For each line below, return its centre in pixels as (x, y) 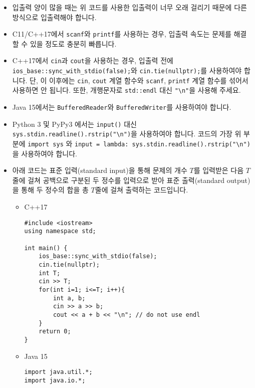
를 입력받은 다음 (219, 170)
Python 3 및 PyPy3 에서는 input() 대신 (74, 124)
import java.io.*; (55, 380)
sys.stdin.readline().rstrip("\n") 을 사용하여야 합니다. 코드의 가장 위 (127, 134)
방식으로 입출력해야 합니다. (54, 17)
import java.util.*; (58, 372)
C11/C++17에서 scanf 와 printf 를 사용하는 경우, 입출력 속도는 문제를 (122, 34)
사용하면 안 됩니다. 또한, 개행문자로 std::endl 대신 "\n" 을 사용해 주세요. (126, 90)
